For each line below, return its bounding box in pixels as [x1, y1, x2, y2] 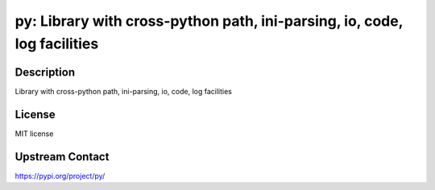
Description [14, 65, 76, 79]
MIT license [14, 129, 54, 138]
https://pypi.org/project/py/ [14, 171, 106, 180]
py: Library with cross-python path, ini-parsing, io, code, [14, 12, 403, 30]
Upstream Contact [14, 150, 110, 163]
